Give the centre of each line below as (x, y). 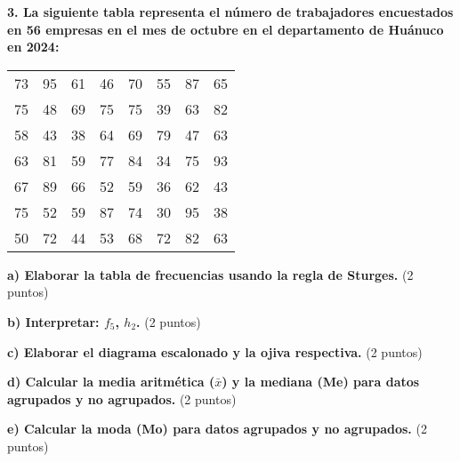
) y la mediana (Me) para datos (321, 382)
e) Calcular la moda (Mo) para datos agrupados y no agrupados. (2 (217, 429)
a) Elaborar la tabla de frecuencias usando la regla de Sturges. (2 (210, 274)
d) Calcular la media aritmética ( (111, 382)
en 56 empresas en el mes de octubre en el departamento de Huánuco (226, 29)
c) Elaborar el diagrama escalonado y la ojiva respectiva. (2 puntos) (215, 351)
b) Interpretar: (53, 321)
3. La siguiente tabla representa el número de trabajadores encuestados (230, 12)
